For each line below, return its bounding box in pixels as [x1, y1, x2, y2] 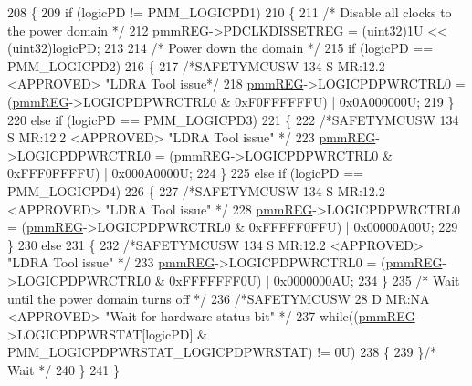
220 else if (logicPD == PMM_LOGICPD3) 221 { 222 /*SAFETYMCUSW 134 [7, 110, 459, 129]
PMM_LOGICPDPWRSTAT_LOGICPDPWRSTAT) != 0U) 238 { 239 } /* [7, 342, 437, 361]
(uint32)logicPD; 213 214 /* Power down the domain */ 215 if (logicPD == [7, 38, 434, 57]
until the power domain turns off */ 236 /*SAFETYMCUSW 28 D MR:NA [7, 288, 430, 308]
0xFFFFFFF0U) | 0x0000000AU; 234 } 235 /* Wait [169, 270, 460, 289]
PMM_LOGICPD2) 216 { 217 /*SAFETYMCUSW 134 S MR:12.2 [7, 56, 385, 75]
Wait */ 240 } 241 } [7, 360, 120, 379]
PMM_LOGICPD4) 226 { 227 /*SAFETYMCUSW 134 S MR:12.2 [7, 181, 385, 200]
